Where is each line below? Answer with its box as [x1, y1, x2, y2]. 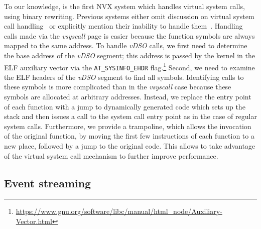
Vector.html [16, 216, 52, 226]
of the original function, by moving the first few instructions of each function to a [4, 131, 254, 141]
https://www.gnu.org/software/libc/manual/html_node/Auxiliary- [16, 206, 222, 216]
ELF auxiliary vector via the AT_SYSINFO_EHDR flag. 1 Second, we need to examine [4, 60, 255, 72]
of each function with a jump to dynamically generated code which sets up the [4, 101, 245, 111]
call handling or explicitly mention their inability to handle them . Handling [4, 21, 243, 31]
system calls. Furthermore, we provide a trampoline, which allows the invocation [4, 121, 251, 131]
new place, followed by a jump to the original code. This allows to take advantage [4, 141, 255, 151]
